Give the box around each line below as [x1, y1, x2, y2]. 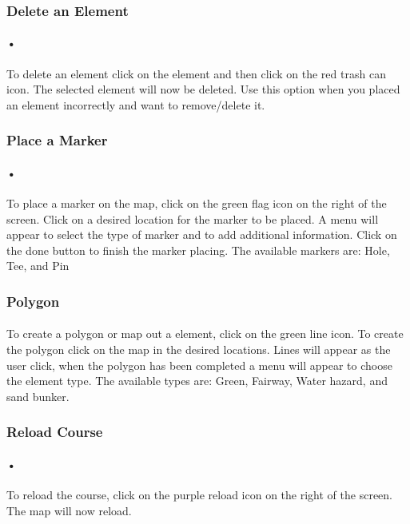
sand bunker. [6, 387, 70, 404]
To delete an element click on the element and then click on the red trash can [6, 65, 386, 81]
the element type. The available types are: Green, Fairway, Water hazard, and [6, 372, 388, 389]
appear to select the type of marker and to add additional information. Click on [6, 226, 397, 243]
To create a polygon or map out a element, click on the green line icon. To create [6, 325, 404, 342]
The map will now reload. [6, 502, 132, 518]
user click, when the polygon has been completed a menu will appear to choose [6, 356, 392, 373]
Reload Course [6, 422, 103, 442]
